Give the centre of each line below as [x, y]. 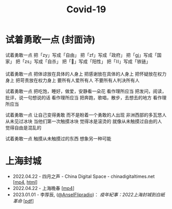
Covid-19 [86, 9]
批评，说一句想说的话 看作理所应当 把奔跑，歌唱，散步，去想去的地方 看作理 [86, 97]
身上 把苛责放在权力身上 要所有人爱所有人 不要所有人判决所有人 [72, 80]
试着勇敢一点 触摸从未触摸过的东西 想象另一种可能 [58, 138]
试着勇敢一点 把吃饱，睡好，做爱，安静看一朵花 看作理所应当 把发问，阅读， [86, 91]
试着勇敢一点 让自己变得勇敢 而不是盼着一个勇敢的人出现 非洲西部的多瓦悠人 [86, 115]
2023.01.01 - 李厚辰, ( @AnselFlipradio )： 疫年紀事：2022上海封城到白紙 [89, 194]
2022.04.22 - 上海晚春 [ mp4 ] [43, 188]
